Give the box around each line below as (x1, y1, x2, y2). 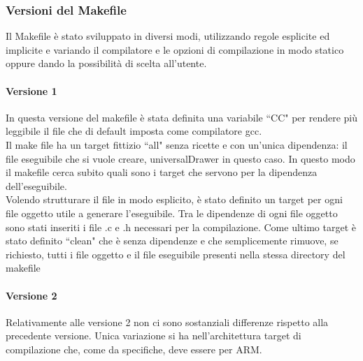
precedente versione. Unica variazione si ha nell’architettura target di (6, 328, 301, 343)
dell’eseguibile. (6, 178, 67, 193)
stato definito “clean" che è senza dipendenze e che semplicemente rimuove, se (6, 233, 339, 248)
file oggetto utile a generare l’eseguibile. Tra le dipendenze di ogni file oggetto (6, 205, 338, 220)
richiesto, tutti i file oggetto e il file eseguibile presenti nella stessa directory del (6, 246, 346, 261)
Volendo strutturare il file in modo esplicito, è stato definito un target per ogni (6, 192, 343, 207)
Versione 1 (6, 83, 57, 98)
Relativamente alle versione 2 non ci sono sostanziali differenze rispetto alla (6, 314, 329, 329)
